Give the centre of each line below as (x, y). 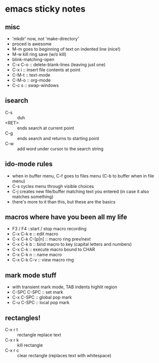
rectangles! (23, 318)
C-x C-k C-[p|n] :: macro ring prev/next (51, 239)
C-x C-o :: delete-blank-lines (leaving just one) (59, 65)
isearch (17, 101)
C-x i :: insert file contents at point (46, 70)
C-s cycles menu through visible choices (53, 186)
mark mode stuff (31, 275)
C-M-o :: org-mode (31, 80)
